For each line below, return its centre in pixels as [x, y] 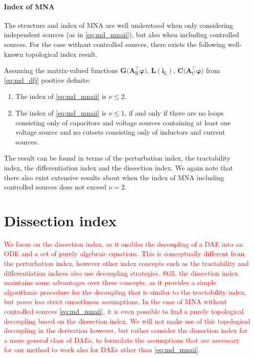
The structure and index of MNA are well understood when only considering [119, 25]
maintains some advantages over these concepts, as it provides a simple [110, 282]
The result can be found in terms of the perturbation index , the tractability [117, 158]
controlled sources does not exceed [55, 187]
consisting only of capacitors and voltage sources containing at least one [123, 122]
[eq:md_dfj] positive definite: [47, 80]
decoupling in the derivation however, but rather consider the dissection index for [126, 330]
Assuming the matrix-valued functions [61, 70]
